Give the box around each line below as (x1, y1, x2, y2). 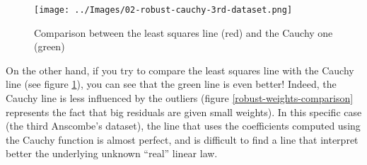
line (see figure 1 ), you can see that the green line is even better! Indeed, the (6, 76, 337, 91)
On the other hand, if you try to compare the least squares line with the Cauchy (6, 62, 354, 77)
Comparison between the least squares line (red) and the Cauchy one (34, 25, 333, 40)
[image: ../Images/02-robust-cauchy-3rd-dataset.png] (34, 5, 293, 15)
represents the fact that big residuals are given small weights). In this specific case (6, 104, 362, 119)
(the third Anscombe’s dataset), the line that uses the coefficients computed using (6, 118, 361, 133)
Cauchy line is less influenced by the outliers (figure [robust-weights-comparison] (6, 91, 354, 106)
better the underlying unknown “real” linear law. (6, 146, 218, 161)
